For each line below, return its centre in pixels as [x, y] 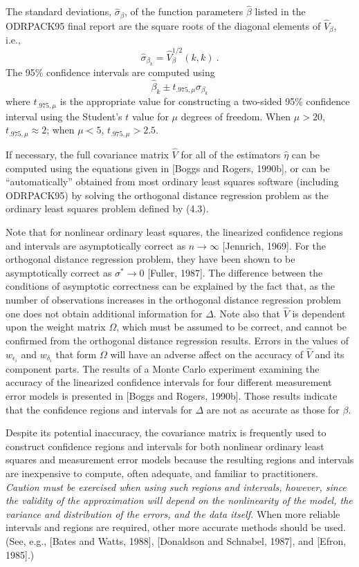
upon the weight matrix [56, 327]
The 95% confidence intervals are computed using [110, 72]
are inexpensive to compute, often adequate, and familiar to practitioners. [162, 473]
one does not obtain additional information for [104, 313]
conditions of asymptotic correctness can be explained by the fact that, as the [171, 286]
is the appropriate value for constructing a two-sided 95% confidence [205, 101]
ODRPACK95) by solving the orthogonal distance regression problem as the [167, 195]
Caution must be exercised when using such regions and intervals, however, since [176, 486]
